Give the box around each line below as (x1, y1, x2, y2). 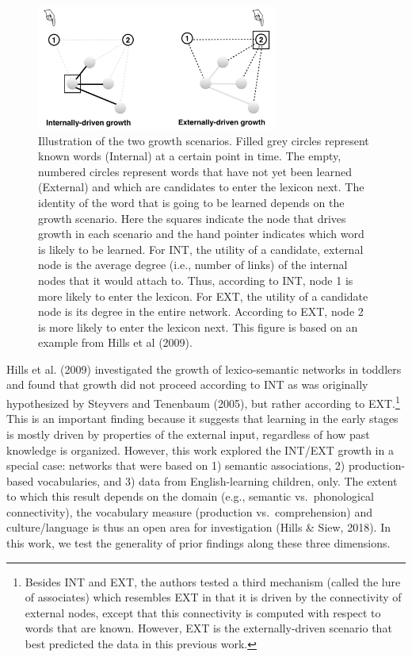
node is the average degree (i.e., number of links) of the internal (38, 256, 348, 273)
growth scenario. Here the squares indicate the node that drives (38, 209, 346, 226)
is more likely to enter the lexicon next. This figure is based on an (38, 318, 358, 335)
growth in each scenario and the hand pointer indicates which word (38, 225, 364, 242)
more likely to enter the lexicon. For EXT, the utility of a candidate (38, 287, 368, 304)
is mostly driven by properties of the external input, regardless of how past (6, 425, 370, 442)
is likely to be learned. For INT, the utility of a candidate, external (38, 240, 364, 257)
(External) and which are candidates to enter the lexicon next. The (38, 179, 364, 195)
